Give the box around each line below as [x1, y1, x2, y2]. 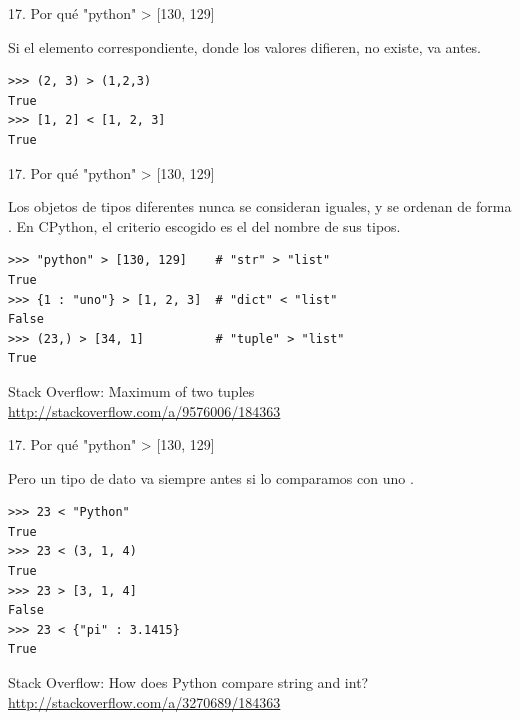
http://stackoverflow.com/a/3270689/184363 [8, 691, 281, 712]
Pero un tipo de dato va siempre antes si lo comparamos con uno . [8, 467, 414, 488]
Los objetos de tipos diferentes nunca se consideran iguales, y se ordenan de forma [8, 196, 512, 217]
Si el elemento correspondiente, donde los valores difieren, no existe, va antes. [8, 36, 482, 57]
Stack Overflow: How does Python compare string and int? [8, 672, 369, 693]
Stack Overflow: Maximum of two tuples [8, 380, 255, 401]
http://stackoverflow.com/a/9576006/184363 [8, 400, 281, 421]
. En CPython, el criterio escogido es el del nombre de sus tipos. [8, 215, 401, 236]
